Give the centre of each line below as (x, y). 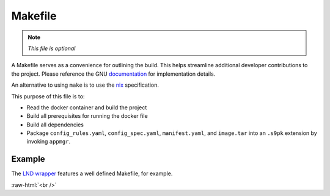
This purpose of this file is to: (48, 96)
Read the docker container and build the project (87, 107)
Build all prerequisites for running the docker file (87, 116)
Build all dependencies (55, 125)
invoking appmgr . (48, 142)
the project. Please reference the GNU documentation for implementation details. (113, 74)
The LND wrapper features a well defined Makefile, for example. (92, 173)
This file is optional (52, 48)
